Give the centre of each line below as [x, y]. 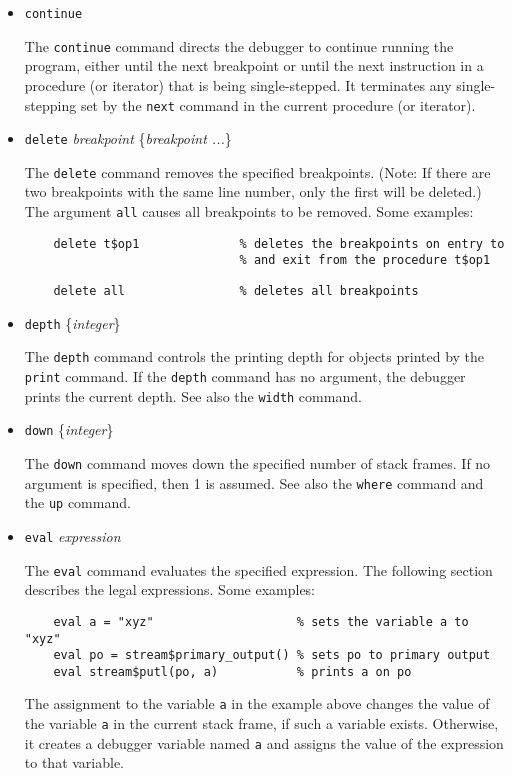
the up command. [77, 502]
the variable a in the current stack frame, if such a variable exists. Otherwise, [261, 723]
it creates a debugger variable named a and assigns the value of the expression [264, 742]
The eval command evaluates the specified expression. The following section [258, 569]
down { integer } [69, 429]
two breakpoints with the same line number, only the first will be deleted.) [253, 191]
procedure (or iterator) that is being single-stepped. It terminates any [238, 84]
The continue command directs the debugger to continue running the [239, 45]
